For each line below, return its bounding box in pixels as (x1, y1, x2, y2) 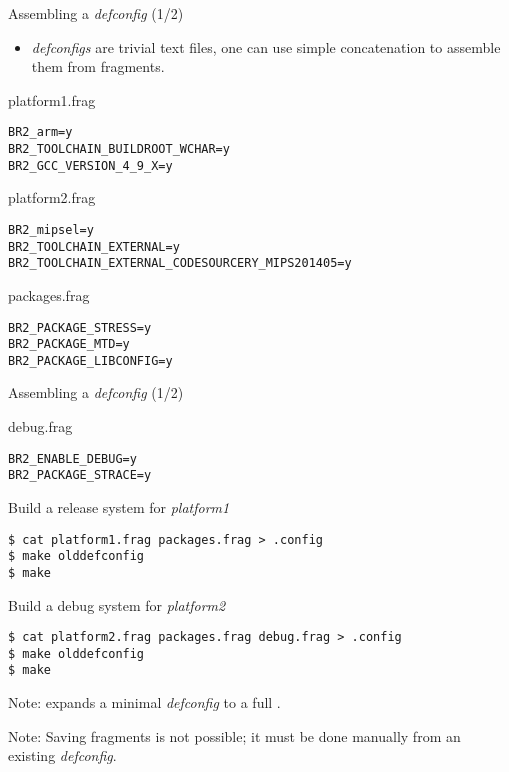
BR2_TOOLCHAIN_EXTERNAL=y (8, 239, 180, 254)
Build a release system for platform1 (8, 496, 230, 517)
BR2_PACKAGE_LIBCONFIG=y (8, 353, 173, 368)
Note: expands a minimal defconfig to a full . (8, 692, 281, 713)
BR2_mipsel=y (8, 222, 94, 237)
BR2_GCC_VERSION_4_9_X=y (8, 158, 173, 173)
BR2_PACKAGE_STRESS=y (8, 320, 152, 335)
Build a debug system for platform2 (8, 594, 226, 615)
